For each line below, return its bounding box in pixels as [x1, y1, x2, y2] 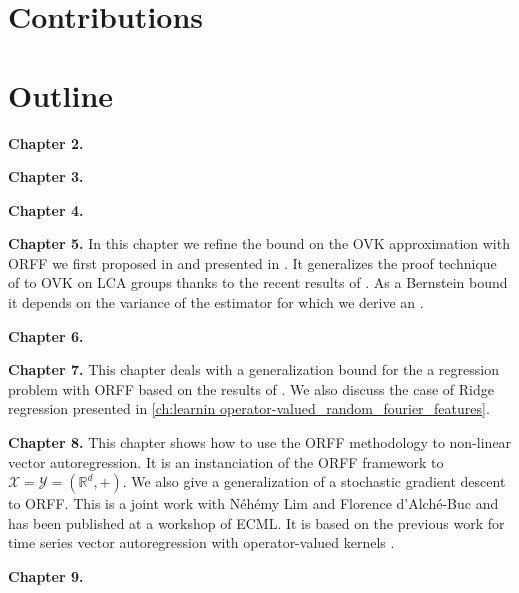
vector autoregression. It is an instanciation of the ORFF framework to [8, 451, 444, 472]
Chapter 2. [8, 132, 84, 153]
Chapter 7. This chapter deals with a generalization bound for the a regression [8, 359, 499, 380]
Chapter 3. [8, 166, 84, 187]
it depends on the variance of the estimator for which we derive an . [8, 292, 424, 313]
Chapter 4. [8, 199, 84, 220]
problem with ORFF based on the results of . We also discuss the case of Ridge [8, 378, 494, 399]
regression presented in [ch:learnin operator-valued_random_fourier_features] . [8, 398, 490, 419]
